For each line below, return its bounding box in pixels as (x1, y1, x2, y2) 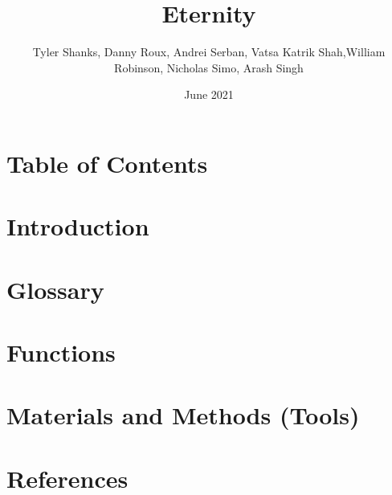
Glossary (6, 272, 104, 305)
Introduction (6, 210, 149, 243)
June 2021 (184, 86, 234, 103)
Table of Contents (6, 146, 208, 179)
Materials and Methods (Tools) (6, 399, 360, 432)
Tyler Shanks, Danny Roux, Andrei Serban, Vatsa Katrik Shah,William (32, 43, 386, 60)
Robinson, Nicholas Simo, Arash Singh (114, 59, 304, 76)
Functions (6, 336, 116, 369)
